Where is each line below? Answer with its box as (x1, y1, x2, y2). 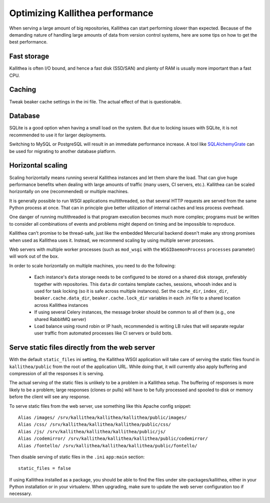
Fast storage (9, 52, 49, 61)
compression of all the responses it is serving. (9, 371, 104, 377)
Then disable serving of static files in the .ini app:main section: (9, 454, 145, 460)
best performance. (9, 39, 48, 45)
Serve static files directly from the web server (9, 344, 155, 352)
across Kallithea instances (34, 302, 88, 308)
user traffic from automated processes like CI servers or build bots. (34, 330, 172, 336)
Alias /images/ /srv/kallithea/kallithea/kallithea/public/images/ (18, 414, 187, 420)
